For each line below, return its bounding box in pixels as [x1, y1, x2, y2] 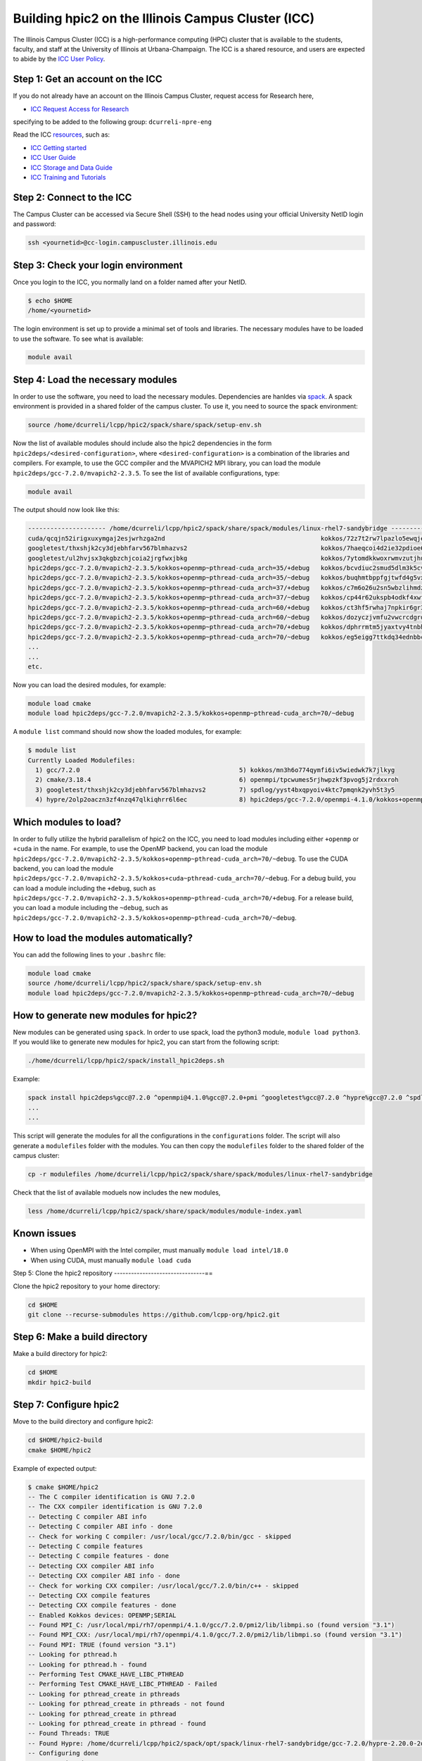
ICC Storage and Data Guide [30, 163, 113, 172]
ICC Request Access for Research [30, 104, 129, 113]
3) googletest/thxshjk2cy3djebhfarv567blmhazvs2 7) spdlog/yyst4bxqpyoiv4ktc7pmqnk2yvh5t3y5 [35, 785, 395, 794]
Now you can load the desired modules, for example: [13, 680, 167, 689]
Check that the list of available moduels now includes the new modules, [13, 1188, 221, 1197]
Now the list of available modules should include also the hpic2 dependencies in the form [13, 439, 272, 447]
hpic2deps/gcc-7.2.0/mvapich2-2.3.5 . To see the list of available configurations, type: [13, 468, 281, 477]
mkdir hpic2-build [27, 1378, 91, 1386]
